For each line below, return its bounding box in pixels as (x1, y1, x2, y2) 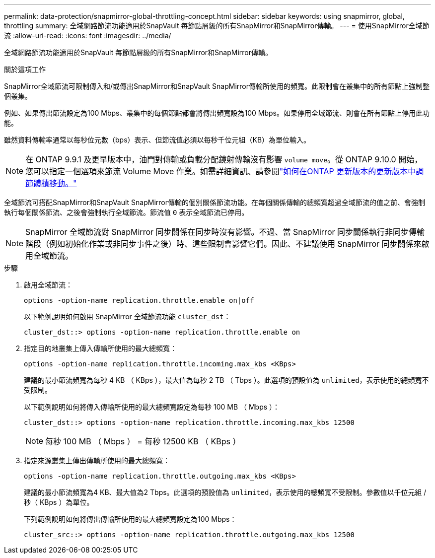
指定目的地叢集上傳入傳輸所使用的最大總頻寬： (24, 344, 177, 352)
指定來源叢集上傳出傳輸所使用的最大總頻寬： (24, 456, 170, 465)
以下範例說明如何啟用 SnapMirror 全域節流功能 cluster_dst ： (24, 312, 231, 321)
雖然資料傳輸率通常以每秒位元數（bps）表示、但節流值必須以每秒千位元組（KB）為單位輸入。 (4, 136, 311, 144)
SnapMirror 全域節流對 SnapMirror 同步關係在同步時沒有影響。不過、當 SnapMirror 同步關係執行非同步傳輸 (25, 227, 425, 237)
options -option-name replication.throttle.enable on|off (24, 296, 254, 304)
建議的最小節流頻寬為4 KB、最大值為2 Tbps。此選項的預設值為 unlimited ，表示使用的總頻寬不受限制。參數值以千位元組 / (24, 488, 427, 496)
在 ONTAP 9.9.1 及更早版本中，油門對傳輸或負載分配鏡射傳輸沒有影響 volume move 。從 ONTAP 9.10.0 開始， (25, 154, 423, 164)
